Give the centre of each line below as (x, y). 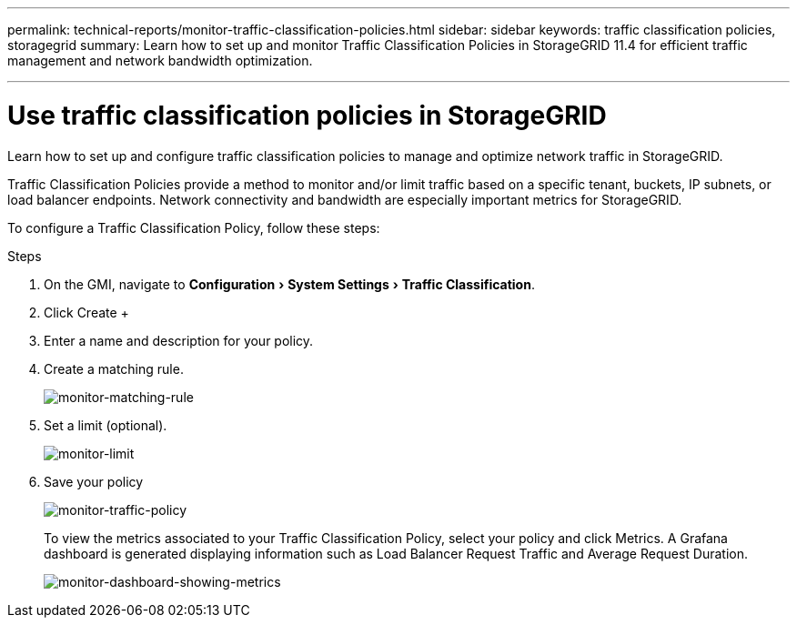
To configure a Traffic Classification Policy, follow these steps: (194, 227)
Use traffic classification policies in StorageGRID (307, 115)
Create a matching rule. (114, 368)
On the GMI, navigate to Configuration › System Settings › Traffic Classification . (289, 284)
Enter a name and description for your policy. (179, 340)
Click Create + (86, 312)
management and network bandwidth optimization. (160, 60)
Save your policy (94, 481)
